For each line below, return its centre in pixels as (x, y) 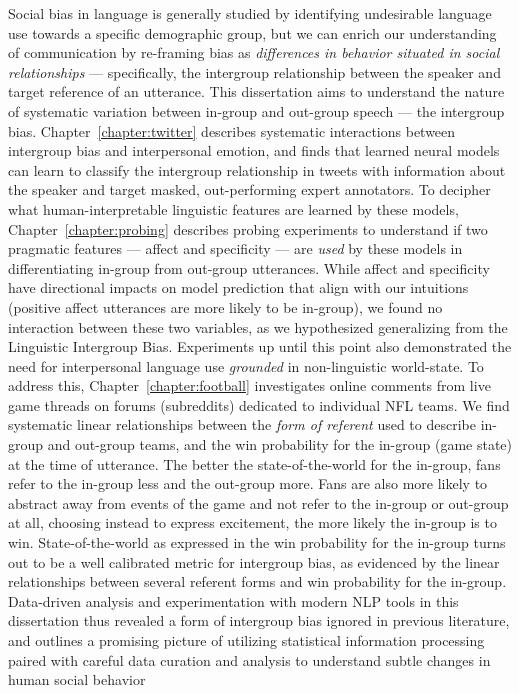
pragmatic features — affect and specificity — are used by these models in (235, 248)
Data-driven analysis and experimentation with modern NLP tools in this (233, 600)
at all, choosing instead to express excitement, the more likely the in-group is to (252, 522)
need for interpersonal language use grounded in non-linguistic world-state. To (246, 365)
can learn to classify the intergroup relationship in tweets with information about (257, 169)
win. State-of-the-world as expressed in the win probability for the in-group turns (257, 542)
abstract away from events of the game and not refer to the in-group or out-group (258, 502)
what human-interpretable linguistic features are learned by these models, (233, 208)
